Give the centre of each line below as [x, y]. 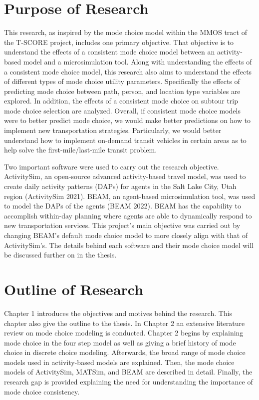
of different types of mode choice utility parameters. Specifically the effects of [122, 81]
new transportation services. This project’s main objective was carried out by [122, 225]
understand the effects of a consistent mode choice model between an [110, 52]
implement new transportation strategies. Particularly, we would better [113, 130]
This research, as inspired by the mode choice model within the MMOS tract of [126, 32]
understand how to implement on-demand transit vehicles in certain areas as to [125, 140]
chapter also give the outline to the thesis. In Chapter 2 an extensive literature [125, 323]
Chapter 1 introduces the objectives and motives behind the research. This [118, 313]
